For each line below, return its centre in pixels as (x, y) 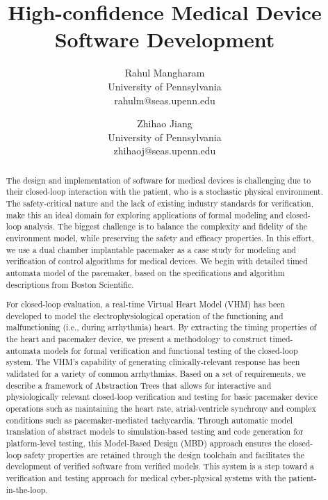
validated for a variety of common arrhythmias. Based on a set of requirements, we (156, 374)
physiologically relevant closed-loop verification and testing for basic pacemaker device (162, 397)
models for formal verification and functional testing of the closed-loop (171, 350)
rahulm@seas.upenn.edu (165, 100)
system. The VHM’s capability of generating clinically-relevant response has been (153, 362)
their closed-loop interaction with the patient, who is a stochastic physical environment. (165, 192)
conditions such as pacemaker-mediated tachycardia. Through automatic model (149, 420)
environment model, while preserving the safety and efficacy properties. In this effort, (160, 237)
